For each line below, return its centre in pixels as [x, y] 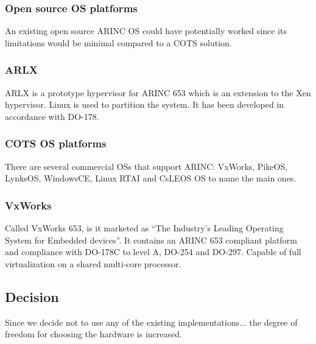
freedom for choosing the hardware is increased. [93, 334]
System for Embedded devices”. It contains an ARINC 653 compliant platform [151, 240]
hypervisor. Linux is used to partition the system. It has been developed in [145, 104]
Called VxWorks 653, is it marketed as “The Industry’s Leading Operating [144, 228]
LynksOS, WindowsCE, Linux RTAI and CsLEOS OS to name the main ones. [151, 178]
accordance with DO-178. [52, 116]
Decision [32, 296]
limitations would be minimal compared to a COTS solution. [118, 42]
